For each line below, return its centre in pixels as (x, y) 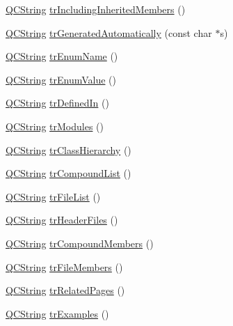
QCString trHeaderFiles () (62, 220)
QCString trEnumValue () (61, 79)
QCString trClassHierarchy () (69, 149)
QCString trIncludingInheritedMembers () (96, 9)
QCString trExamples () (57, 313)
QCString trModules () (55, 126)
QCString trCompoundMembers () (80, 243)
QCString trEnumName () (62, 56)
